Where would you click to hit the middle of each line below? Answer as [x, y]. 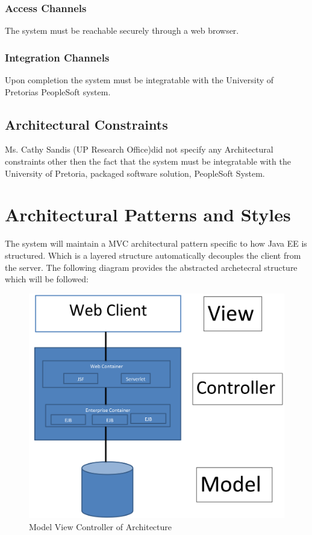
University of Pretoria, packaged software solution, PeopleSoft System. [135, 173]
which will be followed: [47, 279]
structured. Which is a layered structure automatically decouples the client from [153, 255]
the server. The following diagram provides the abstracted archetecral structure [151, 267]
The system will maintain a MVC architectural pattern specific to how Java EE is [156, 243]
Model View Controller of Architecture [100, 526]
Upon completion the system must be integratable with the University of [139, 80]
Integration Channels [57, 57]
